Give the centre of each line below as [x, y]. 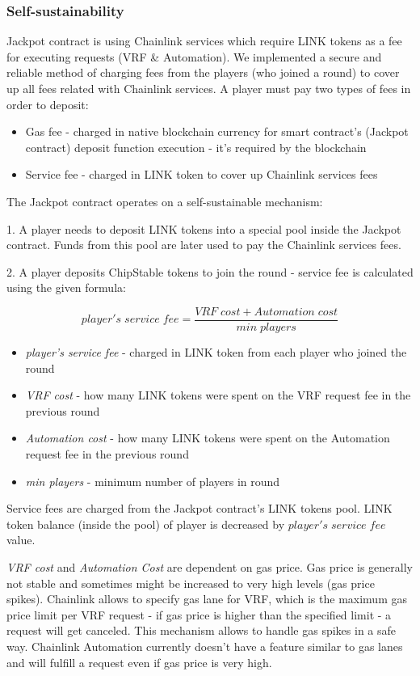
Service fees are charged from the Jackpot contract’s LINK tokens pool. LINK [199, 508]
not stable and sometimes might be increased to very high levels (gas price [191, 583]
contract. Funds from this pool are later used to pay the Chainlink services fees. [204, 245]
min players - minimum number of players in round [153, 481]
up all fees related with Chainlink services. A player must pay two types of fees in [209, 88]
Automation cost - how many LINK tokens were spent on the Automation [208, 438]
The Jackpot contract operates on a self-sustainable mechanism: [165, 201]
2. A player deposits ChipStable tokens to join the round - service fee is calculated [210, 271]
